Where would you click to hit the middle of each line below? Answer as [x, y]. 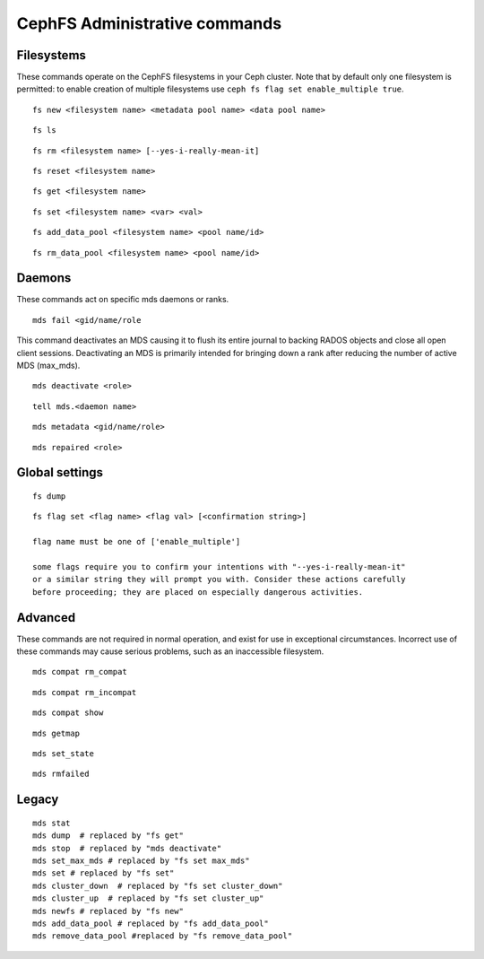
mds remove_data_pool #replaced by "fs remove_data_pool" [163, 936]
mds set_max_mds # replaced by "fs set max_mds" [141, 860]
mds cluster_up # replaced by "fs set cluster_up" [148, 898]
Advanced [46, 618]
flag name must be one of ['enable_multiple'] [137, 542]
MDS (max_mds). [48, 366]
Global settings [60, 472]
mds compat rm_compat [80, 672]
